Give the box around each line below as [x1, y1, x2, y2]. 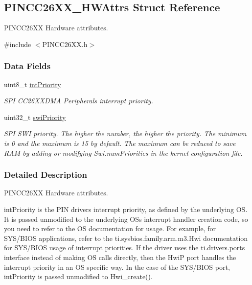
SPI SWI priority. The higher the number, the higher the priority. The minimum [4, 128, 247, 139]
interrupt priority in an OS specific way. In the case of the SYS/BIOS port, [4, 261, 230, 272]
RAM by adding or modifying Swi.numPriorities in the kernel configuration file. [4, 147, 243, 158]
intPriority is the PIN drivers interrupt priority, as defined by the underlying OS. [4, 204, 248, 214]
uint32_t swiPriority [4, 112, 66, 122]
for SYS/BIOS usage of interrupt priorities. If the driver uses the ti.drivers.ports [4, 242, 245, 253]
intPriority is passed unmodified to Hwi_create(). [4, 271, 153, 282]
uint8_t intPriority [4, 79, 61, 89]
